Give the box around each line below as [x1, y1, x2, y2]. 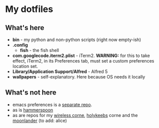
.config [12, 42, 28, 48]
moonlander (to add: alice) [12, 117, 67, 123]
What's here [5, 23, 44, 32]
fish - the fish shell [19, 47, 59, 53]
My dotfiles [5, 3, 53, 15]
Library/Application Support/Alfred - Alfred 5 [12, 68, 108, 74]
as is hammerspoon [12, 106, 53, 113]
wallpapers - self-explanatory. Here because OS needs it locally [12, 74, 145, 79]
